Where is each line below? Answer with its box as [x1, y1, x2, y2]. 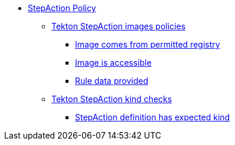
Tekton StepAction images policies [51, 21, 186, 31]
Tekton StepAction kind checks [51, 94, 172, 104]
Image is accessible [75, 58, 152, 68]
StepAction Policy [28, 3, 96, 13]
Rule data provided [75, 76, 148, 86]
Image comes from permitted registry [75, 39, 220, 49]
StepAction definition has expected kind [75, 112, 230, 122]
